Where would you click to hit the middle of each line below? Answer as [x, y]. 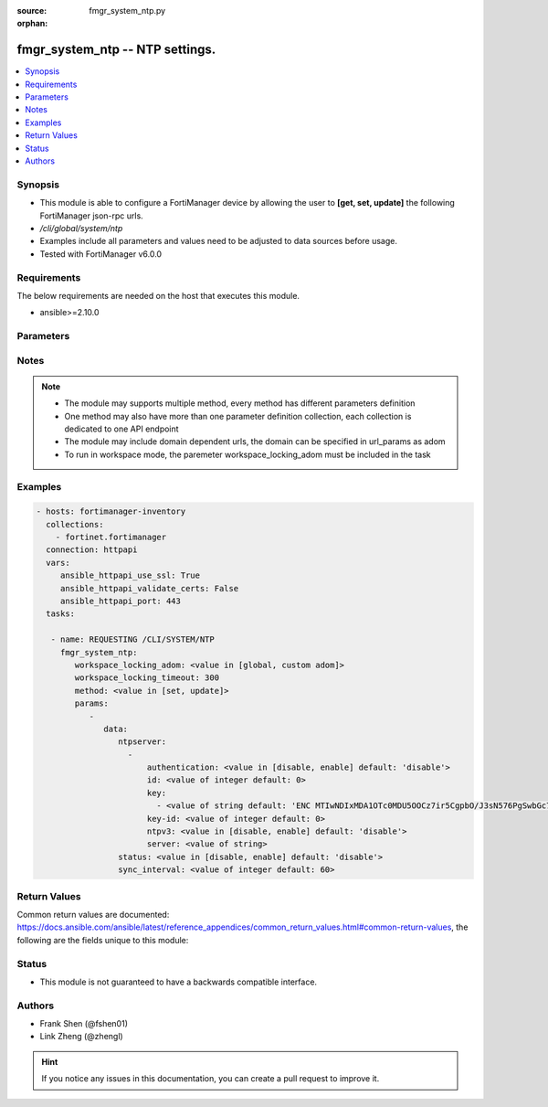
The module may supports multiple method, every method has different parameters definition [240, 403]
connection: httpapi [92, 550]
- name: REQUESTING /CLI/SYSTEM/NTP [132, 639]
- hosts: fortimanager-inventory [111, 511]
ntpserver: [142, 742]
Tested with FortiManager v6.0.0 [101, 254]
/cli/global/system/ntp [81, 228]
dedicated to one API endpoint [121, 429]
